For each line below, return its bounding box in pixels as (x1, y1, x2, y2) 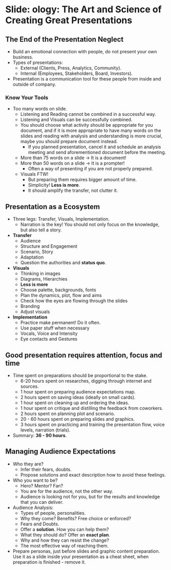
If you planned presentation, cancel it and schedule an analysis (28, 144, 161, 150)
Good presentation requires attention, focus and (5, 350, 162, 360)
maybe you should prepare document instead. (20, 139, 118, 145)
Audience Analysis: (12, 504, 54, 510)
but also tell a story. (20, 227, 62, 233)
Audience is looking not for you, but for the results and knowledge (20, 494, 160, 500)
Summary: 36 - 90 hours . (12, 432, 67, 438)
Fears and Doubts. (20, 521, 59, 527)
